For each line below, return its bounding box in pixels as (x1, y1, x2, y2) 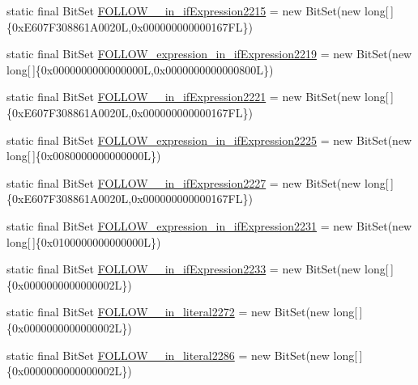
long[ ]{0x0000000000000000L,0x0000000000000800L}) (6, 61, 274, 78)
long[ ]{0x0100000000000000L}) (6, 233, 161, 250)
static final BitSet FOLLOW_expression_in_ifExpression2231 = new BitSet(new (6, 217, 412, 234)
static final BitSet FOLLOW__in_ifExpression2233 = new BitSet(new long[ (6, 260, 389, 277)
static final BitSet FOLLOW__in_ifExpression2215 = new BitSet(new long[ (6, 2, 389, 19)
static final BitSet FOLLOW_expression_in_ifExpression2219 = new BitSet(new (6, 45, 412, 62)
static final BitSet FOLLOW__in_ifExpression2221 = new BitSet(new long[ (6, 88, 389, 105)
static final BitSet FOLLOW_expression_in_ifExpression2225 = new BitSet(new (6, 131, 412, 148)
